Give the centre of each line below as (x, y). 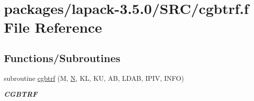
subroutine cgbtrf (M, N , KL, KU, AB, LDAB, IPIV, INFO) (94, 78)
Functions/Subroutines (62, 57)
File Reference (53, 27)
